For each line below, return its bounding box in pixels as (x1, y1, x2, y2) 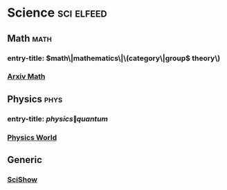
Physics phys (7, 93, 63, 105)
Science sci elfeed (7, 5, 107, 21)
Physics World (7, 132, 57, 142)
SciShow (7, 175, 38, 184)
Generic (7, 154, 43, 166)
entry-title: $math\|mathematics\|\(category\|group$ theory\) (7, 53, 221, 63)
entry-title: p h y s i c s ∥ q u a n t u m (7, 114, 109, 123)
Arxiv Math (7, 71, 46, 81)
